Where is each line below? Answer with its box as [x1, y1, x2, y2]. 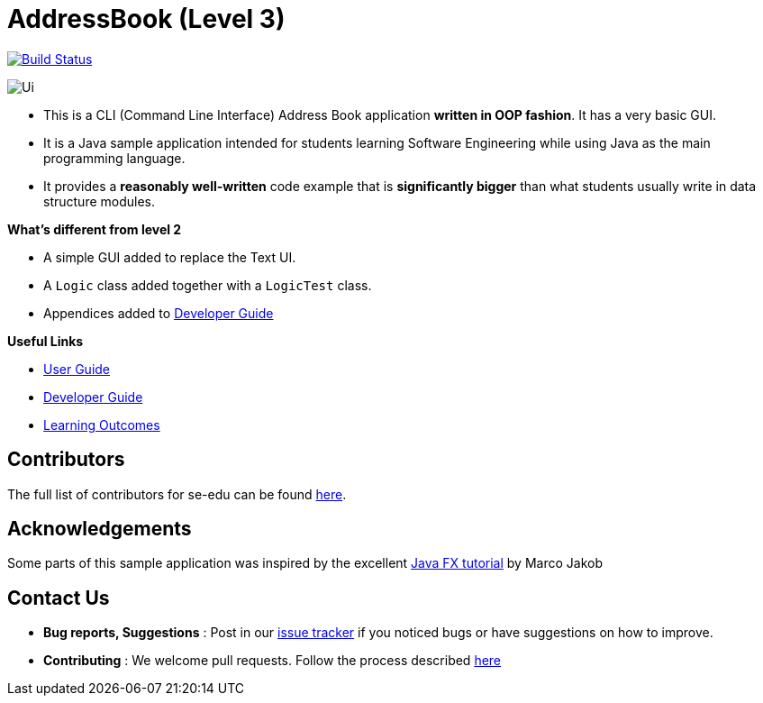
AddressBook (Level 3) [7, 4, 286, 34]
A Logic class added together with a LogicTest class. [43, 277, 372, 293]
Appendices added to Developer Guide [43, 305, 274, 321]
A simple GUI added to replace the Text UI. [43, 249, 296, 265]
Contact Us [7, 586, 110, 609]
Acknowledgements [7, 517, 192, 541]
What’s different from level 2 [7, 221, 182, 237]
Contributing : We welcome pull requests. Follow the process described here [43, 653, 502, 669]
